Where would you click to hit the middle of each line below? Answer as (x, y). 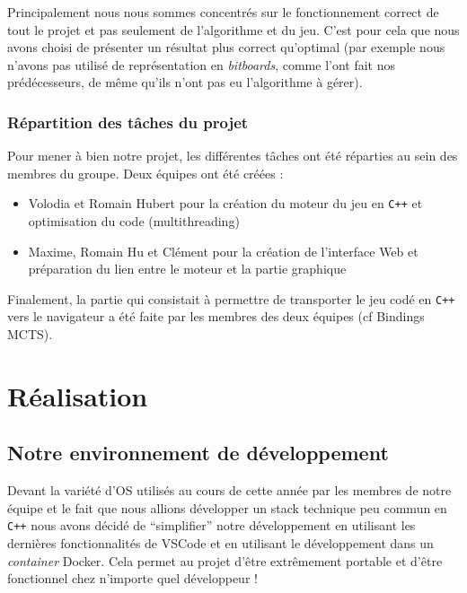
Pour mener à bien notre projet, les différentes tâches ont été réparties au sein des (233, 156)
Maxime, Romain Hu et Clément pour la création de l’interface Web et (223, 251)
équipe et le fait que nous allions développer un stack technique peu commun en (227, 507)
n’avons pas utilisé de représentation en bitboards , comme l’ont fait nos (202, 64)
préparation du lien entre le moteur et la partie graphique (187, 269)
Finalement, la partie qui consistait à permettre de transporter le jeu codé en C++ (231, 298)
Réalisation (78, 395)
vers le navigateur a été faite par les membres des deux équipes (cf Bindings (216, 316)
